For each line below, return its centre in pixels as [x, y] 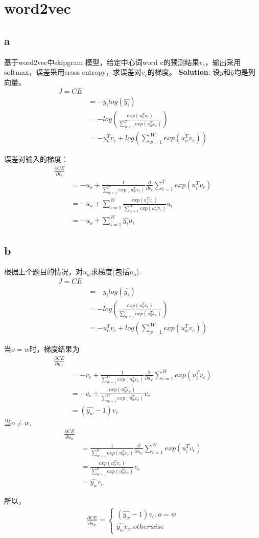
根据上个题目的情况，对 [43, 272]
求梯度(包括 [110, 272]
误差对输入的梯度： [36, 159]
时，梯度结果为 [54, 349]
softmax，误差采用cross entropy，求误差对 [73, 72]
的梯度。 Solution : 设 [184, 72]
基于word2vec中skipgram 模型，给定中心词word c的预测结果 [102, 62]
